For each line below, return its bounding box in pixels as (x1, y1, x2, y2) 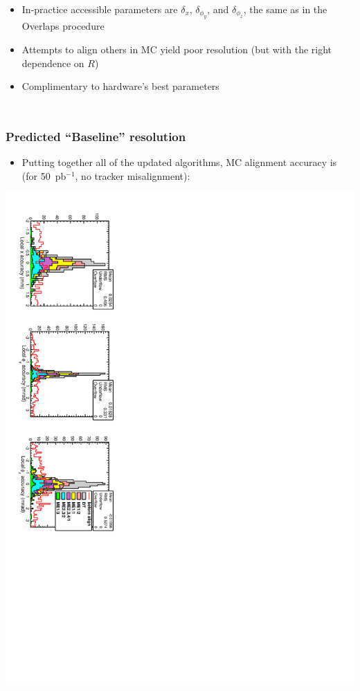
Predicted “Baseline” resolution (6, 127, 186, 145)
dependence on (21, 55, 84, 70)
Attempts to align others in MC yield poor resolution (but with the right (21, 42, 332, 56)
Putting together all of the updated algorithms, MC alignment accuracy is (21, 155, 337, 169)
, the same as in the (243, 2, 327, 16)
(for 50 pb (21, 168, 66, 183)
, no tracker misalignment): (75, 168, 190, 183)
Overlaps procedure (21, 19, 105, 33)
